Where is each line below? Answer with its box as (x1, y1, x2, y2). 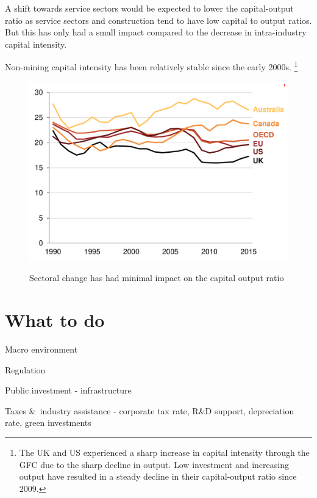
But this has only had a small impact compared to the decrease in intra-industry (5, 26, 307, 38)
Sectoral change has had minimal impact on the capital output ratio (29, 271, 284, 284)
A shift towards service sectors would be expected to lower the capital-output (5, 2, 294, 14)
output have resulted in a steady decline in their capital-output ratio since (19, 470, 297, 483)
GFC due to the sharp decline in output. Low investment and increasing (19, 458, 289, 471)
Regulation (5, 363, 46, 376)
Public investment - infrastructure (5, 384, 132, 397)
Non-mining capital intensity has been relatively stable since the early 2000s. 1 (5, 59, 298, 73)
